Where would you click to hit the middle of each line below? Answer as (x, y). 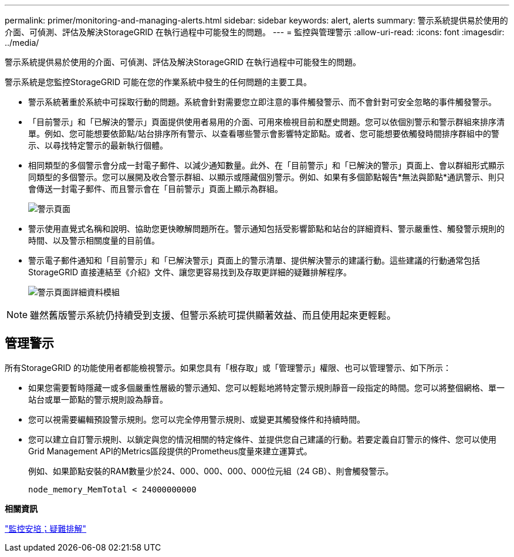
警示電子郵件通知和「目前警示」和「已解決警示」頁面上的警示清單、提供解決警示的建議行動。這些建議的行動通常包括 (254, 260)
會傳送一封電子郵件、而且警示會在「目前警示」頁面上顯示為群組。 (155, 189)
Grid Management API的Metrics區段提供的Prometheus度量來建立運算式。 (170, 451)
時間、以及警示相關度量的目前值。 (94, 240)
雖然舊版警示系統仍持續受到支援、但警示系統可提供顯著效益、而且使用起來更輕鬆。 (213, 315)
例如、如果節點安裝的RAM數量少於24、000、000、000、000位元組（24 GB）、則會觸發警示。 (211, 471)
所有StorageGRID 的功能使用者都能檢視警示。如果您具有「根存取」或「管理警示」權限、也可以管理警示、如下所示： (228, 367)
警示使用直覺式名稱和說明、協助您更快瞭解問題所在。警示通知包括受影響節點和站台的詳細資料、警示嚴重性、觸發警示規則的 (266, 229)
